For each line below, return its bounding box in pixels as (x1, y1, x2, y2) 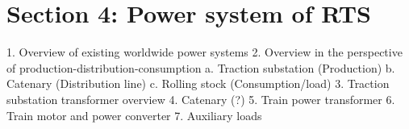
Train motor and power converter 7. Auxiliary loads (6, 106, 262, 123)
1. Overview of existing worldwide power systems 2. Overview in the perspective (6, 44, 403, 60)
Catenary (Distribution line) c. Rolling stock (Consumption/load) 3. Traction (6, 75, 390, 92)
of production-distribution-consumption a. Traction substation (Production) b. (6, 59, 395, 76)
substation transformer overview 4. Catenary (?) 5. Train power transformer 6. (6, 90, 395, 107)
